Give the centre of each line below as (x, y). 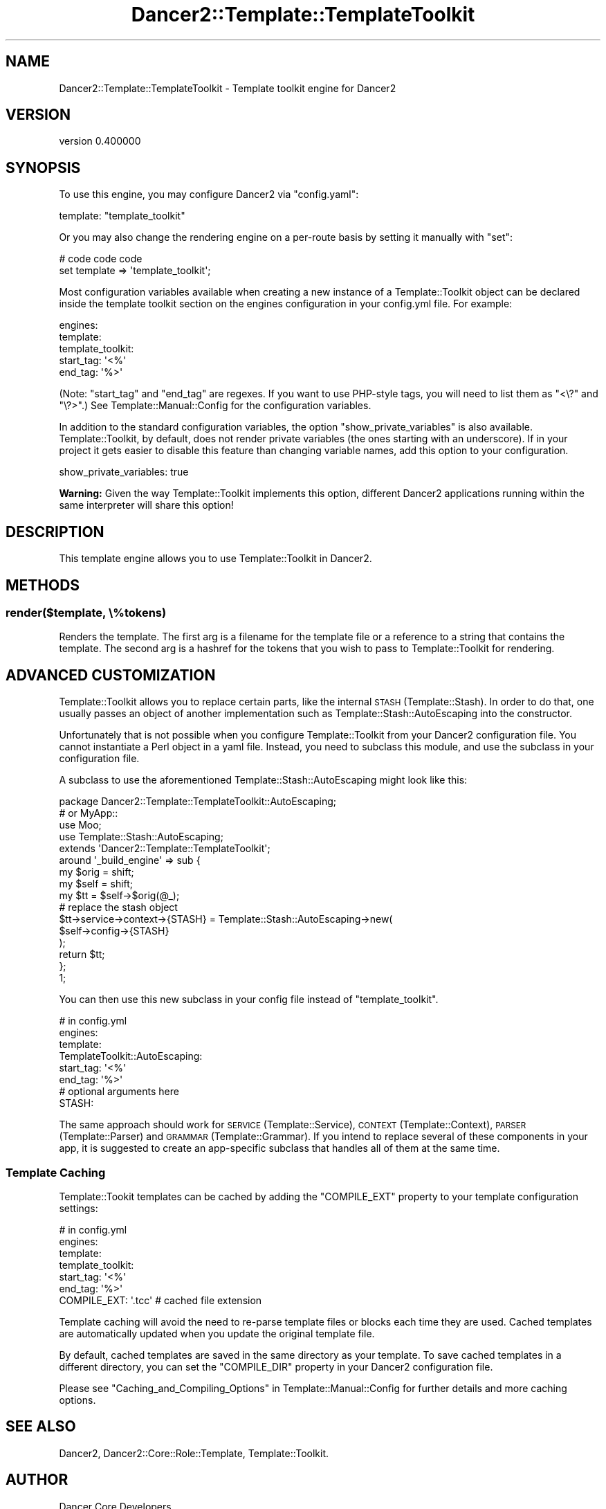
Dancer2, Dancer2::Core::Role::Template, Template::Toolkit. (194, 1453)
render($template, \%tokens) (86, 612)
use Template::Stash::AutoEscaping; (141, 837)
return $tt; (82, 955)
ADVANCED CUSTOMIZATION (111, 675)
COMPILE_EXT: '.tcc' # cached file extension (160, 1300)
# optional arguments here (119, 1092)
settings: (79, 1208)
